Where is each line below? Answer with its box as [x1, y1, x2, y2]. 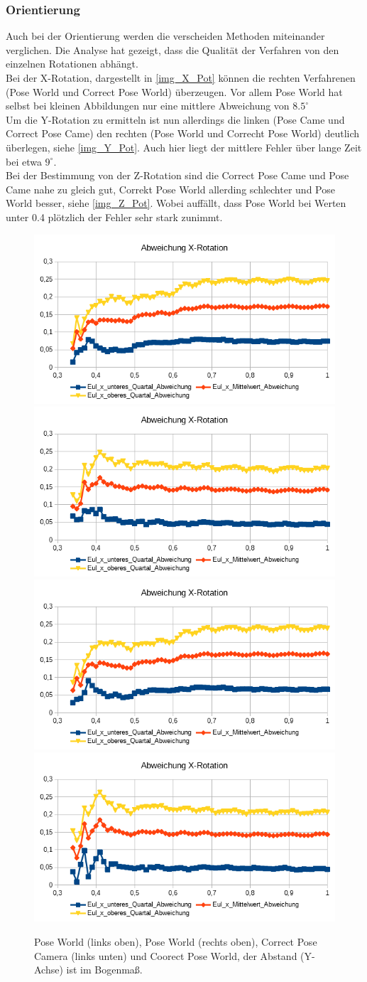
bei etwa [6, 154, 42, 169]
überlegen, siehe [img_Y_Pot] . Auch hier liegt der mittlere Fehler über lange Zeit [6, 139, 362, 154]
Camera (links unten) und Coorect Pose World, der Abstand [34, 948, 297, 963]
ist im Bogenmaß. [66, 962, 143, 977]
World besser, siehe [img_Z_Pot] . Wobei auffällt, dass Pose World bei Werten [6, 196, 346, 210]
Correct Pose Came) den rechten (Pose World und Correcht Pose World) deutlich [6, 126, 360, 141]
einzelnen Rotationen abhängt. [6, 56, 138, 71]
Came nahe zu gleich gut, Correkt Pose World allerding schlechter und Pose [6, 181, 335, 196]
